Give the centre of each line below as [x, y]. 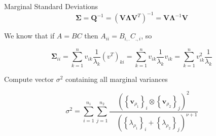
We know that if [29, 36]
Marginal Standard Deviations [51, 6]
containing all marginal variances [117, 79]
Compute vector [29, 79]
